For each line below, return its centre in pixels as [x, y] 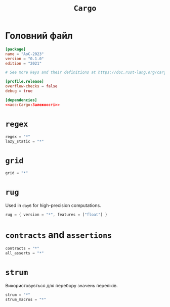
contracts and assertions [59, 235]
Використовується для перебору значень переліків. [61, 285]
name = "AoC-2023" [25, 54]
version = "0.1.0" [25, 59]
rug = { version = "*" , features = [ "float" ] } [56, 215]
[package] [16, 49]
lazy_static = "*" [25, 141]
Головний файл [39, 36]
